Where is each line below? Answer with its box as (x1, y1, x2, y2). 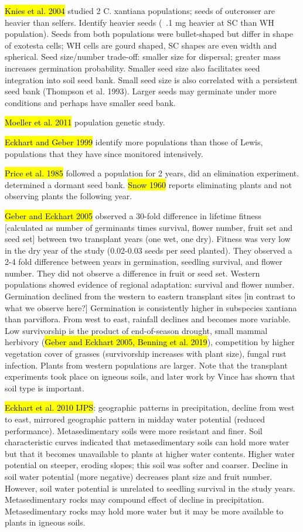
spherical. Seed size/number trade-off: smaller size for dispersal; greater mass (5, 50, 281, 63)
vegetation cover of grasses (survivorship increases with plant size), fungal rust (5, 347, 287, 360)
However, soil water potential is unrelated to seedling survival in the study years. (5, 482, 295, 494)
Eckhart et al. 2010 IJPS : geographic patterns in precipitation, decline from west (5, 401, 295, 414)
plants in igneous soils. (5, 516, 86, 528)
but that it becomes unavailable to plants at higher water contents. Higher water (5, 447, 295, 459)
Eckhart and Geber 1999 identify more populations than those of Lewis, (5, 135, 263, 148)
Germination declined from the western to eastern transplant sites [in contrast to (5, 290, 295, 302)
